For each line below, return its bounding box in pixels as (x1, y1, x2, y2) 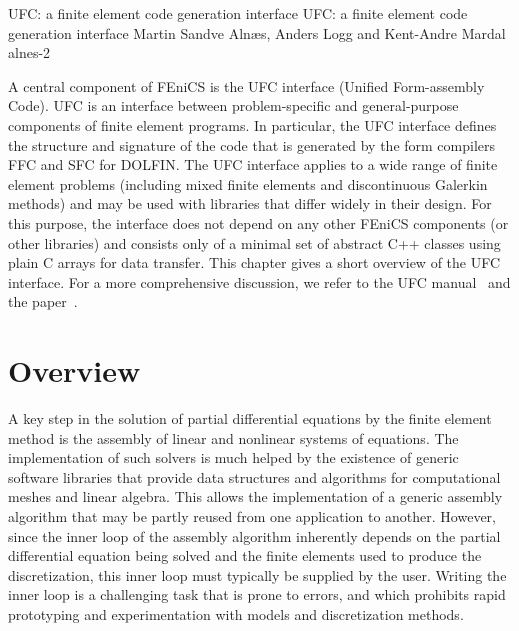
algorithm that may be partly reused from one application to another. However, (8, 506, 496, 526)
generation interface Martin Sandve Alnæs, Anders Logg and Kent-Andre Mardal (8, 22, 506, 43)
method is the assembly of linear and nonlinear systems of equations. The (8, 427, 459, 448)
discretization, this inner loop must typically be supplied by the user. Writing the (8, 564, 507, 585)
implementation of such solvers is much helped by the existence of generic (8, 447, 459, 468)
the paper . (8, 291, 78, 312)
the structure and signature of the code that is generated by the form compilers (8, 134, 496, 155)
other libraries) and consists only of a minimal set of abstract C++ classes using (8, 232, 501, 253)
